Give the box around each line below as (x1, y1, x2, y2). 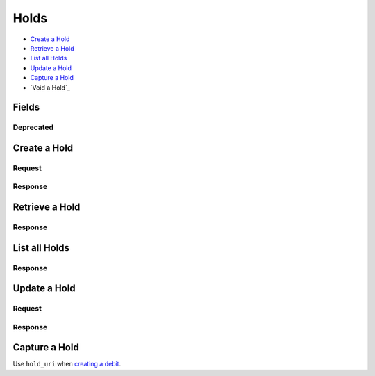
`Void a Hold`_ (30, 83, 71, 92)
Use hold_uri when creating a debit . (12, 360, 122, 368)
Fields (12, 101, 40, 113)
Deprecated (12, 122, 54, 132)
